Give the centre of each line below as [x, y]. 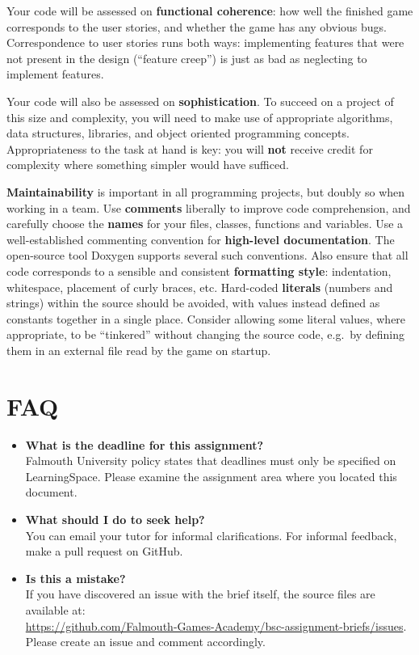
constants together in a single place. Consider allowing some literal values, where [206, 318]
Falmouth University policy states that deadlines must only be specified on [211, 461]
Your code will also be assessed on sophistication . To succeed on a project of [200, 101]
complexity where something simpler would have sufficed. [148, 165]
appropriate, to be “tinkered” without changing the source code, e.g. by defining [205, 334]
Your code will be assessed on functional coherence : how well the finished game [210, 11]
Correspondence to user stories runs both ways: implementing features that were [205, 42]
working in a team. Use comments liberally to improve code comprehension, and [209, 207]
